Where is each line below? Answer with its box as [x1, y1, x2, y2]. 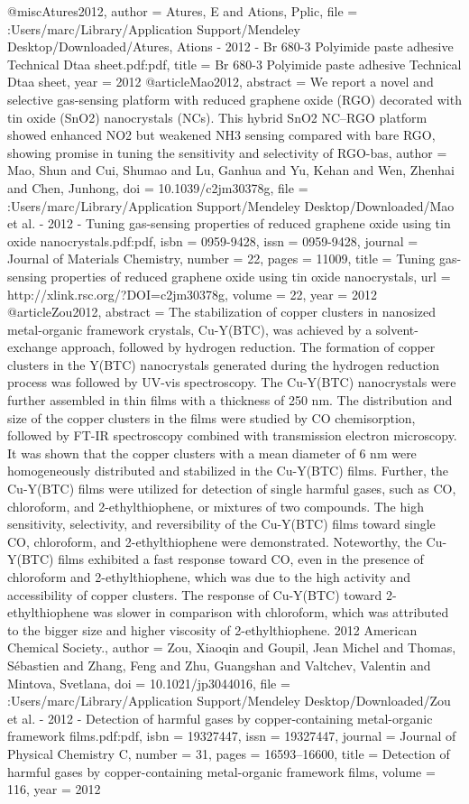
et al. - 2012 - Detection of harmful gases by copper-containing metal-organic [7, 708, 433, 727]
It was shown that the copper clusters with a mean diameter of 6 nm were [7, 443, 417, 462]
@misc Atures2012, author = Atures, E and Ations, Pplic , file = [7, 2, 358, 20]
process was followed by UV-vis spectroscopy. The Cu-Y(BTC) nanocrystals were [7, 373, 456, 392]
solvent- [375, 319, 418, 338]
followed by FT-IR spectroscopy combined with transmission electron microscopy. [7, 426, 457, 445]
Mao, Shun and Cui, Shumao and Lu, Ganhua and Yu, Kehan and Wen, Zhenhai [7, 161, 455, 180]
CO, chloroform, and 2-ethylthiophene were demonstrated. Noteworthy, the [7, 531, 422, 550]
